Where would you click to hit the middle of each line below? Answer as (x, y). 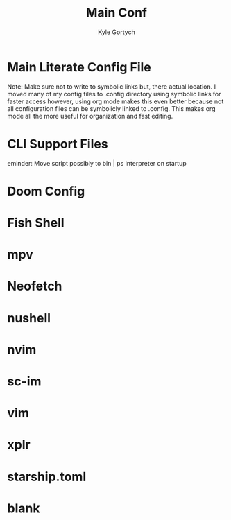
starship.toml (47, 477)
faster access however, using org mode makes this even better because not (115, 101)
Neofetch (35, 286)
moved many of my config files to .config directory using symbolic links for (114, 94)
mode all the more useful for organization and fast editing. (90, 116)
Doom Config (46, 191)
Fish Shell (36, 223)
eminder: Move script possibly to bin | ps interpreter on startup (97, 163)
